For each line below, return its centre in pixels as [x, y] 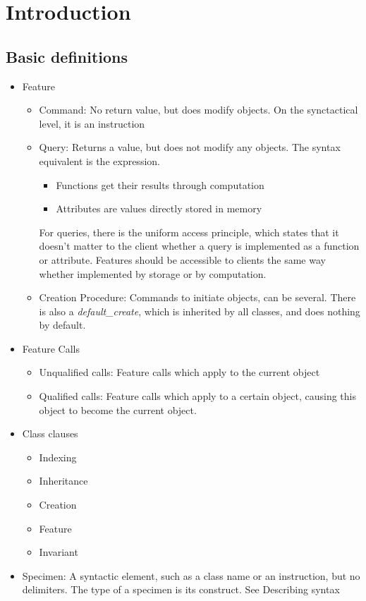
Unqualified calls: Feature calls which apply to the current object [179, 372]
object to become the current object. [118, 409]
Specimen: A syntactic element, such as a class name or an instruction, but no [191, 575]
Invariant [59, 552]
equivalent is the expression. [99, 160]
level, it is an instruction [92, 123]
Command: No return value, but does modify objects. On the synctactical [199, 110]
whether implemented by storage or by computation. [153, 273]
